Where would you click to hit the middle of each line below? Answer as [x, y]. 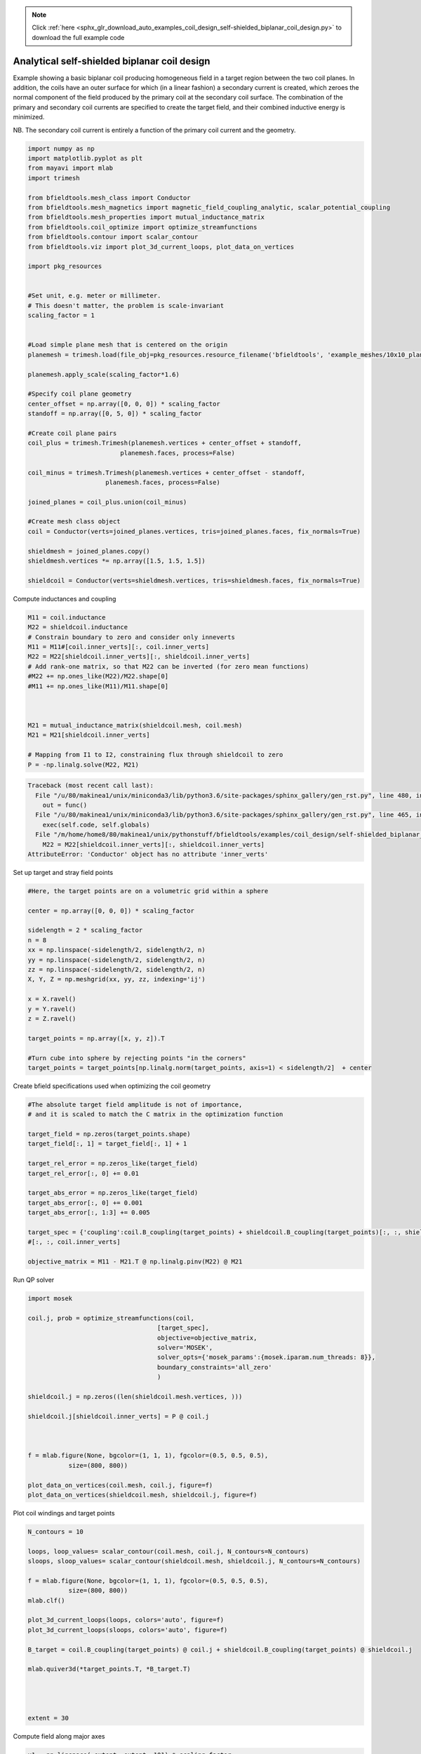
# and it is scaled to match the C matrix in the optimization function [155, 1114]
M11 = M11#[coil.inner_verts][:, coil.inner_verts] [119, 647]
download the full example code [78, 37]
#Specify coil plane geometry [80, 394]
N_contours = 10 [56, 1532]
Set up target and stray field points [63, 872]
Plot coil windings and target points [64, 1513]
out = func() [65, 805]
